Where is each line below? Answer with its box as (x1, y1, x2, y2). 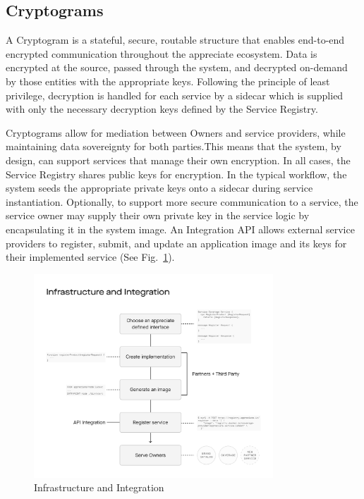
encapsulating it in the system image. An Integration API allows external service (6, 221, 355, 236)
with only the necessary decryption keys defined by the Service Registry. (6, 101, 318, 116)
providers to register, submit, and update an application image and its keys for (6, 235, 347, 250)
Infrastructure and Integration (34, 480, 164, 495)
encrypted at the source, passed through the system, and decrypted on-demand (6, 60, 348, 75)
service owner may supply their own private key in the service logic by (6, 208, 310, 223)
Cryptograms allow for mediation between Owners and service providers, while (6, 125, 346, 140)
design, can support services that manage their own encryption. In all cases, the (6, 152, 351, 167)
